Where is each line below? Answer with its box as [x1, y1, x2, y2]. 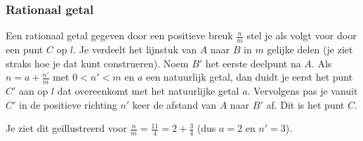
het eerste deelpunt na [205, 55, 301, 70]
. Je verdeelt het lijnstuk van [73, 42, 197, 57]
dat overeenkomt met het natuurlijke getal [57, 83, 239, 98]
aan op [19, 83, 48, 98]
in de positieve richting [19, 97, 117, 112]
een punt [6, 42, 44, 57]
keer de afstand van [132, 97, 216, 112]
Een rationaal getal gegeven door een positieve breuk [6, 28, 233, 43]
